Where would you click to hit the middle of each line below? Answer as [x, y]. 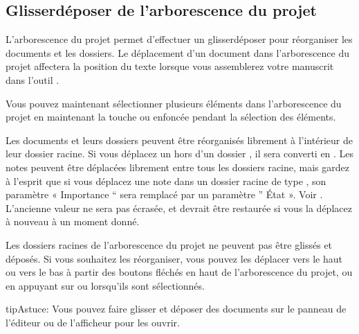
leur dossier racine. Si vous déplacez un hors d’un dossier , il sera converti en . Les [180, 153]
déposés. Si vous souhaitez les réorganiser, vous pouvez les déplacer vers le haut [174, 258]
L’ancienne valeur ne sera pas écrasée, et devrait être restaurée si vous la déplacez [179, 208]
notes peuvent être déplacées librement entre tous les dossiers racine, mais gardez [177, 167]
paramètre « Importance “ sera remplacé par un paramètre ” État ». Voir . [164, 194]
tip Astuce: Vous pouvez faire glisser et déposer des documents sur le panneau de [176, 309]
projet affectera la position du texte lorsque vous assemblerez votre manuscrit [170, 66]
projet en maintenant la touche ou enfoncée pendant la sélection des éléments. [171, 117]
